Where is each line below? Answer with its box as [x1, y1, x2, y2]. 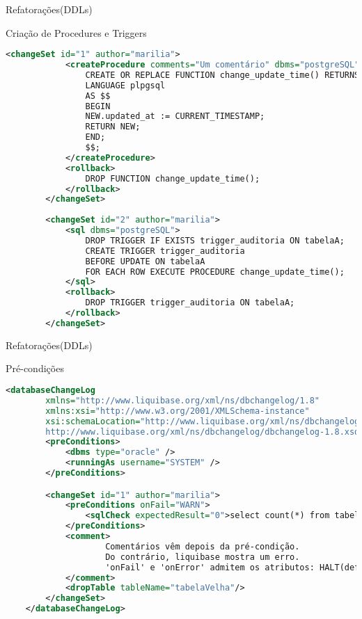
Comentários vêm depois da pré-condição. [105, 541, 300, 552]
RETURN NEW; [85, 122, 141, 132]
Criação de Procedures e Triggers [6, 25, 147, 40]
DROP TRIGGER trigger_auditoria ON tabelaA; [85, 298, 295, 308]
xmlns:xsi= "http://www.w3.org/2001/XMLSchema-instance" [45, 405, 310, 416]
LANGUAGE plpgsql [85, 80, 166, 90]
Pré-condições [6, 361, 64, 376]
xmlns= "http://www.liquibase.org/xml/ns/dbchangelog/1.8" [45, 395, 320, 405]
